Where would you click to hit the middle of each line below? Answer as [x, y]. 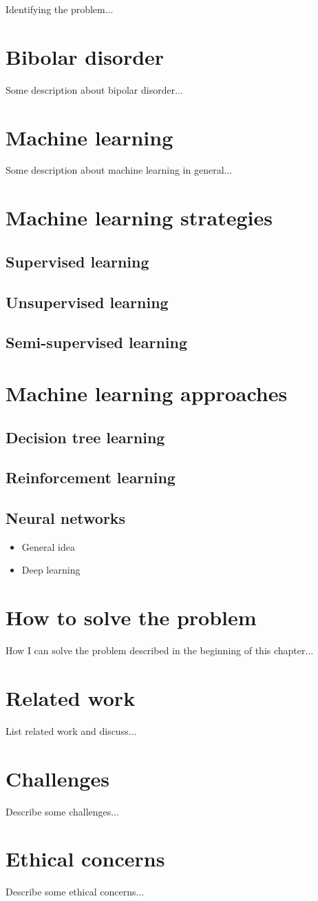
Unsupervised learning [87, 302]
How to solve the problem [131, 617]
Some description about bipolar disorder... [94, 89]
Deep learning [51, 570]
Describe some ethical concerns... [75, 892]
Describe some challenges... [62, 811]
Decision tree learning [85, 437]
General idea [48, 546]
